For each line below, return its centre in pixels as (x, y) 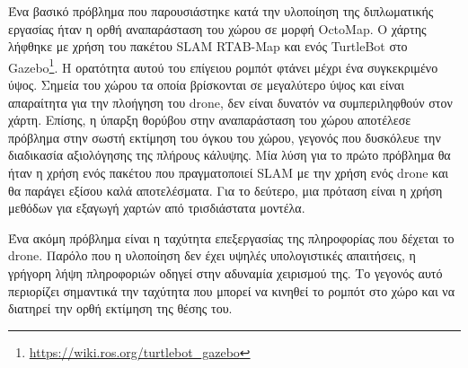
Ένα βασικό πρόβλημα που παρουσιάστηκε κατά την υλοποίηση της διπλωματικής (221, 11)
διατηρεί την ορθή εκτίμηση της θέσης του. (120, 308)
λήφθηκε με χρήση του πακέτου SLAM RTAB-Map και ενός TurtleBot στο (208, 46)
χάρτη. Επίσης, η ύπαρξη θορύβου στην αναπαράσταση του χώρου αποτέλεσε (210, 120)
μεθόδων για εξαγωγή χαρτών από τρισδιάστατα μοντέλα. (157, 208)
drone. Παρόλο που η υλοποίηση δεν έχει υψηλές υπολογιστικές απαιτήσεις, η (212, 255)
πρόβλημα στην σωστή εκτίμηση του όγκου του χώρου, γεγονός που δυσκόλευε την (225, 137)
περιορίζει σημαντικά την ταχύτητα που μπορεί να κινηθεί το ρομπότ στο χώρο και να (231, 290)
